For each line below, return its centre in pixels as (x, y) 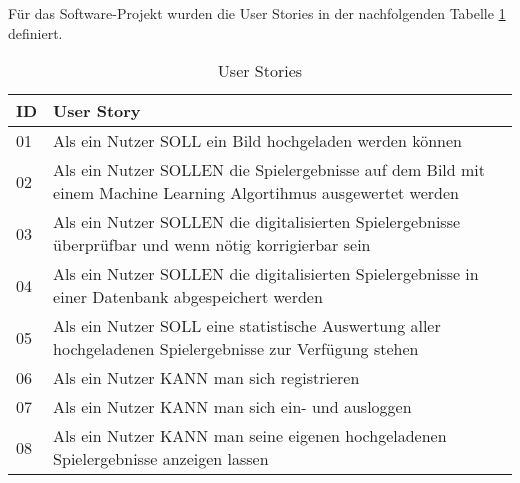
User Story (97, 111)
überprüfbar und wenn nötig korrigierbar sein (212, 245)
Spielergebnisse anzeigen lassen (161, 459)
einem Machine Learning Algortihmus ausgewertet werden (256, 193)
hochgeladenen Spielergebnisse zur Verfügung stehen (236, 349)
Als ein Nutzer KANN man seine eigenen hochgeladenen (250, 436)
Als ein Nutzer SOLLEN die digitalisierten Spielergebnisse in (266, 274)
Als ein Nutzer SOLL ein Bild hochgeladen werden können (257, 141)
